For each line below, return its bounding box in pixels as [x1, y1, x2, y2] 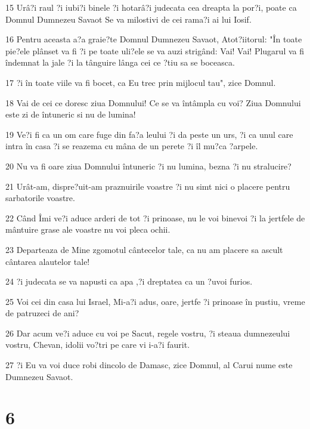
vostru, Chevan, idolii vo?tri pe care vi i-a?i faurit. [5, 338, 190, 351]
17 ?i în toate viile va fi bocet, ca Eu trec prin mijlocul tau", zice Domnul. [5, 76, 276, 88]
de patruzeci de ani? [5, 307, 79, 319]
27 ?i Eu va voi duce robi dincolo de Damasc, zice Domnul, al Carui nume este [5, 359, 293, 371]
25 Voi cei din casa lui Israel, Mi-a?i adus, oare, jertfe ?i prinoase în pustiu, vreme [5, 295, 305, 307]
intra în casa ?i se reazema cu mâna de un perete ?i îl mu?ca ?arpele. [5, 140, 258, 152]
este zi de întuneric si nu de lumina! [5, 108, 136, 121]
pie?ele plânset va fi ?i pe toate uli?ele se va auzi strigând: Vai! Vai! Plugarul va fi [5, 44, 304, 57]
